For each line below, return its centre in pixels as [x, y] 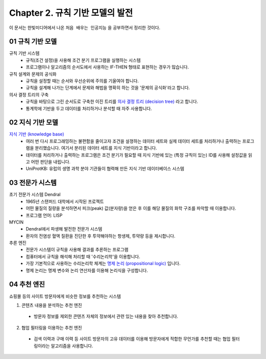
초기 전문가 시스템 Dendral [35, 195]
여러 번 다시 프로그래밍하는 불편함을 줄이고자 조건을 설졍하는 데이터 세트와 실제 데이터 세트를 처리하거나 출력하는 [133, 141]
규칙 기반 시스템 [24, 53]
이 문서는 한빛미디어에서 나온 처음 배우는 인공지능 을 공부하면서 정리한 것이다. [85, 28]
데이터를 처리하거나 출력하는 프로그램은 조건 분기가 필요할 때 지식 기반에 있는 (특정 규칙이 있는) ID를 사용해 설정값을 [136, 155]
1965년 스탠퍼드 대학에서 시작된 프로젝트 [65, 201]
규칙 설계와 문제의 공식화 [33, 74]
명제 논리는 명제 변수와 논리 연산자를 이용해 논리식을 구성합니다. [87, 270]
